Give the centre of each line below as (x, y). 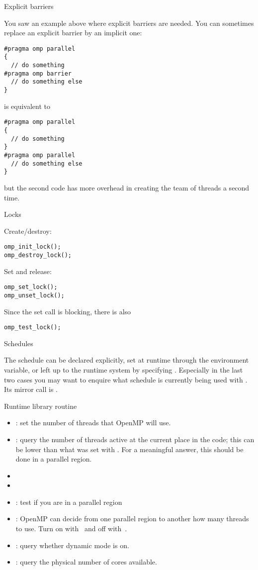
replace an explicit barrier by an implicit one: (73, 33)
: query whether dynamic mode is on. (72, 545)
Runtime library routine (41, 406)
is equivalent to (27, 106)
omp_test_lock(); (33, 328)
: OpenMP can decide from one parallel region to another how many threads (132, 519)
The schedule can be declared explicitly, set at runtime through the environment (127, 360)
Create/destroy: (28, 231)
